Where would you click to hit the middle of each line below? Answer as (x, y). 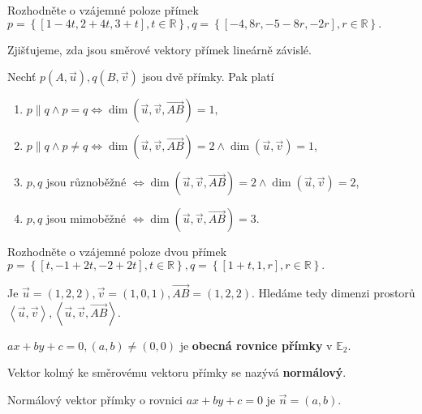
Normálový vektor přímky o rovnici (95, 399)
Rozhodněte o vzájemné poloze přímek (103, 10)
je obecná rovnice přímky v (256, 345)
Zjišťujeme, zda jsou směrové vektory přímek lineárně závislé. (159, 49)
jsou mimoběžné (86, 218)
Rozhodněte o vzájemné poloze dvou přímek (117, 252)
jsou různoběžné (86, 182)
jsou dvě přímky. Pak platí (208, 77)
